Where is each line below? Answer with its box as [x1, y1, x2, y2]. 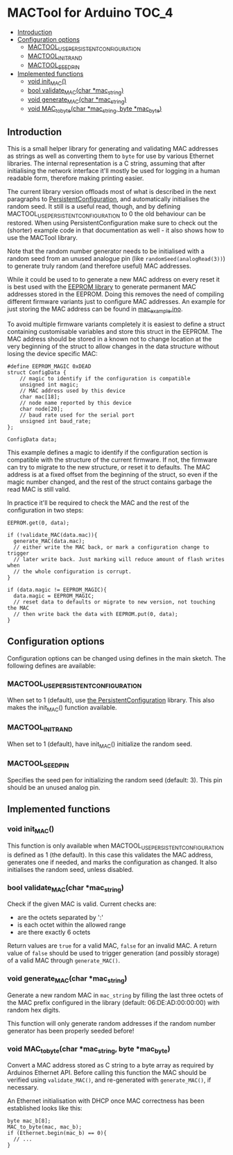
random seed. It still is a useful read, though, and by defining [7, 202, 181, 211]
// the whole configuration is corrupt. [13, 568, 132, 575]
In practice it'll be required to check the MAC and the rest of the [7, 499, 189, 507]
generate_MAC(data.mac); [13, 538, 85, 544]
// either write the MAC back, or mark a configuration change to [13, 544, 209, 551]
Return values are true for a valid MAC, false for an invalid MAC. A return [7, 942, 217, 950]
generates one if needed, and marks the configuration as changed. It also [7, 857, 217, 866]
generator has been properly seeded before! [7, 1026, 135, 1035]
